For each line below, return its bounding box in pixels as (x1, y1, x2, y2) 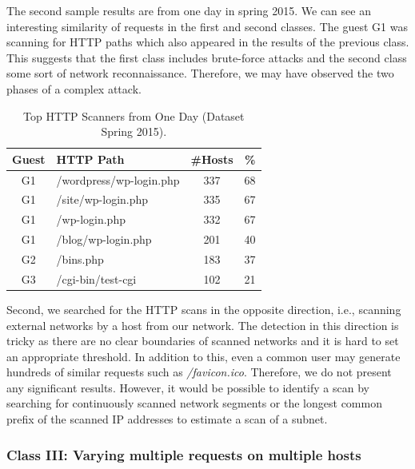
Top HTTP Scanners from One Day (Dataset (23, 107, 245, 124)
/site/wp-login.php (56, 191, 149, 208)
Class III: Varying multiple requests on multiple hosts (6, 444, 361, 464)
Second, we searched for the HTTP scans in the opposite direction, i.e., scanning (6, 300, 401, 317)
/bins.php (56, 250, 104, 267)
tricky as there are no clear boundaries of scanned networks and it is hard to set (6, 332, 399, 349)
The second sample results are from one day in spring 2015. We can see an (6, 2, 371, 18)
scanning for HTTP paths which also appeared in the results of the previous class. (6, 34, 409, 50)
